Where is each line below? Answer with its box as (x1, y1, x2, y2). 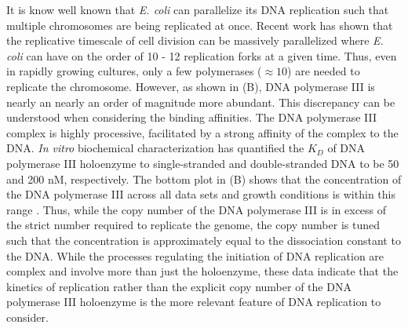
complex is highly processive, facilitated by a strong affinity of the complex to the (6, 124, 399, 140)
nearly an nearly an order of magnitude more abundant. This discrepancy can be (6, 93, 395, 110)
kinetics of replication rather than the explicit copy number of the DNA (6, 278, 352, 294)
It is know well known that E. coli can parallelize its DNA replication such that (6, 2, 389, 17)
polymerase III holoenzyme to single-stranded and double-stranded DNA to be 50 (6, 155, 399, 171)
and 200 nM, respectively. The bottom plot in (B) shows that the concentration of (6, 170, 402, 187)
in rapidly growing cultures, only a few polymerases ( (6, 63, 262, 79)
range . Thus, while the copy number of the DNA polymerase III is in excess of (6, 201, 387, 217)
